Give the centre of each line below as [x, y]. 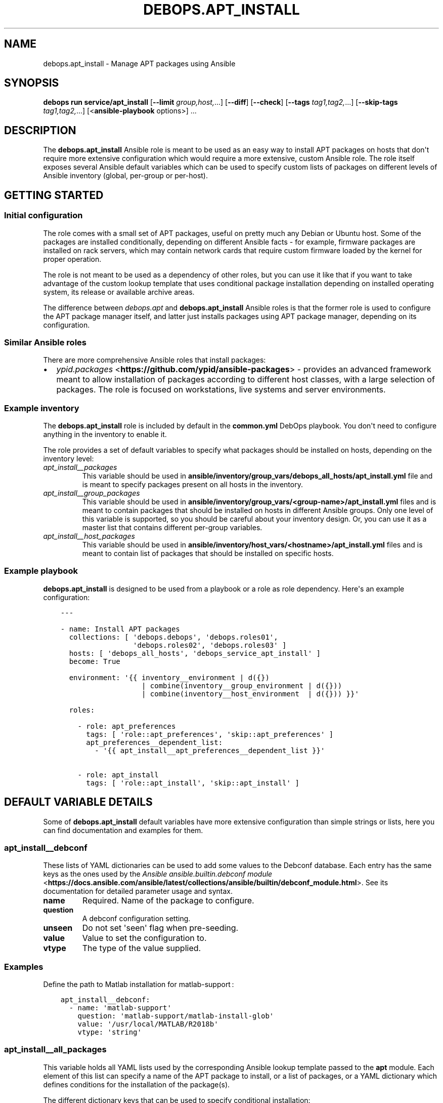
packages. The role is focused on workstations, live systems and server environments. [221, 390]
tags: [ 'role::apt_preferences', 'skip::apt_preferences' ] [210, 734]
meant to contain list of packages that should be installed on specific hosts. [208, 553]
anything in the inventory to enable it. [105, 434]
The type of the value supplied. [142, 948]
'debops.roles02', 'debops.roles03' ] [210, 645]
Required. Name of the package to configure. [168, 901]
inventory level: [69, 459]
